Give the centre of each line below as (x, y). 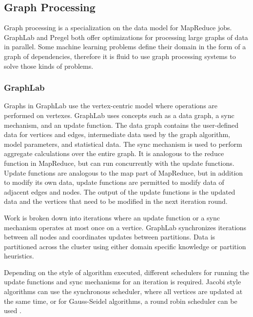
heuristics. (19, 256)
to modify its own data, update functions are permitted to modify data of (114, 182)
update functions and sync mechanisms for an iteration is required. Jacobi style (123, 282)
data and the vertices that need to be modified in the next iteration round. (116, 201)
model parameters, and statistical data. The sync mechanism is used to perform (123, 144)
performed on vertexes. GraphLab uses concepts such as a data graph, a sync (119, 115)
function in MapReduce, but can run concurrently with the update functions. (119, 163)
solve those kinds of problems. (49, 66)
